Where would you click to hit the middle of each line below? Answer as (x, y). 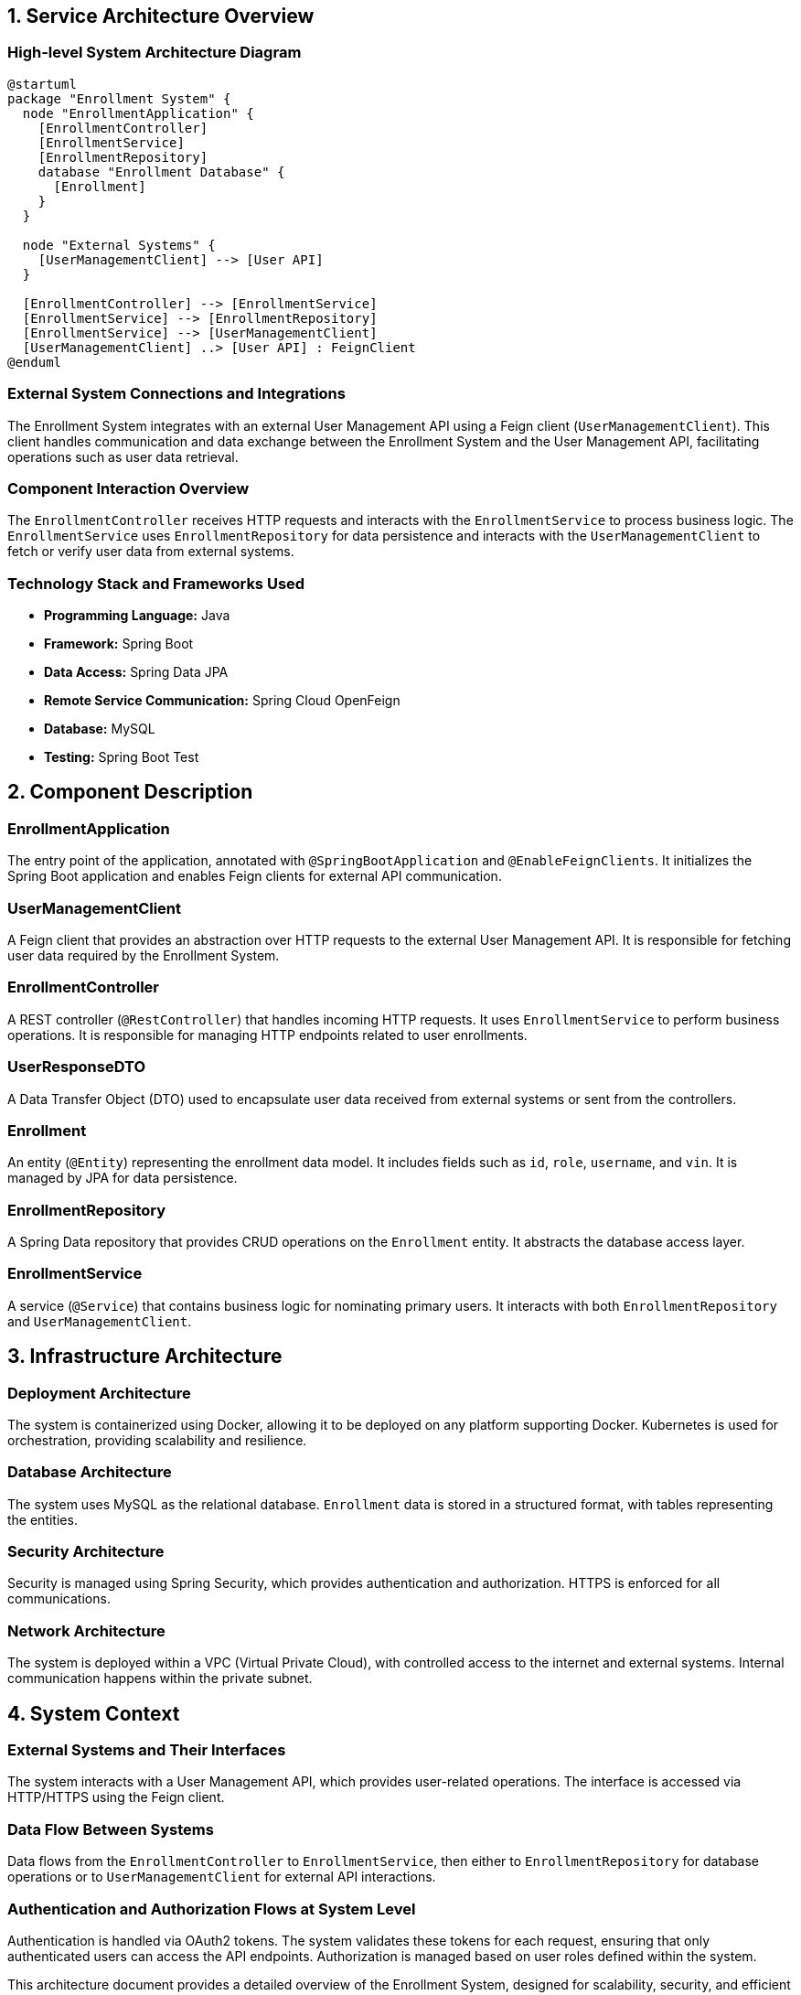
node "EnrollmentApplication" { (138, 113)
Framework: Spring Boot (119, 644)
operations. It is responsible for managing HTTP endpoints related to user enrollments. (267, 1035)
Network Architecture (86, 1630)
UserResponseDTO (76, 1067)
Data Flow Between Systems (111, 1829)
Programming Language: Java (137, 616)
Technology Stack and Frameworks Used (156, 583)
